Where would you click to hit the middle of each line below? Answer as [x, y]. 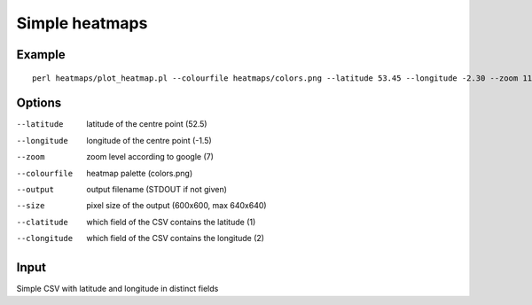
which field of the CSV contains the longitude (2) [176, 239]
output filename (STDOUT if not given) [157, 190]
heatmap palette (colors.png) [140, 173]
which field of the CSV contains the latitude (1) [171, 222]
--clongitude [45, 239]
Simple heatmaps [82, 23]
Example [41, 55]
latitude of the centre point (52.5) [147, 124]
